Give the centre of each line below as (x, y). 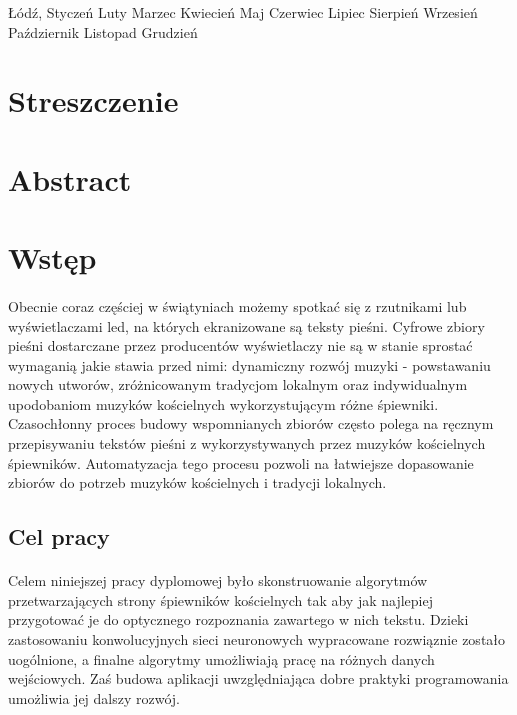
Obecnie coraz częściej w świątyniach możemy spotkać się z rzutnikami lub (237, 305)
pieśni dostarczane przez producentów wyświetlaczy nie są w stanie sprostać (240, 345)
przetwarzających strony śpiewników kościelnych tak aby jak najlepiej (221, 599)
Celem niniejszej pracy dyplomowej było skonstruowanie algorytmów (218, 580)
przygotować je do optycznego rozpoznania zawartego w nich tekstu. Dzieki (238, 619)
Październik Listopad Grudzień (103, 31)
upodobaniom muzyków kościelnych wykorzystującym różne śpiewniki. (223, 403)
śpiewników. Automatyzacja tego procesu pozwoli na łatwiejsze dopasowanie (241, 462)
